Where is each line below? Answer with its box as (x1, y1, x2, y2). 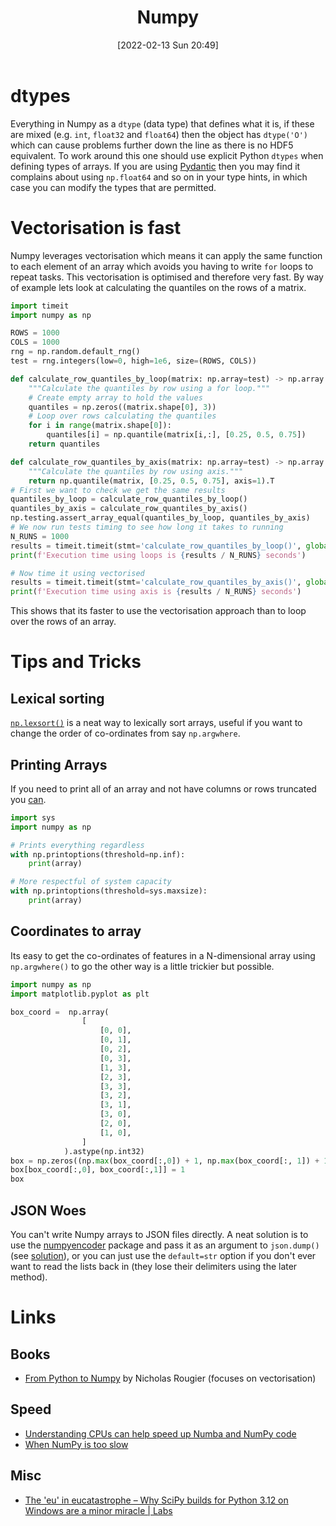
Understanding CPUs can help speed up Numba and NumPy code (24, 1427, 297, 1440)
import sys (10, 812, 56, 823)
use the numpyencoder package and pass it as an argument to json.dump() (10, 1239, 320, 1251)
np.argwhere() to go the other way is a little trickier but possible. (10, 960, 275, 972)
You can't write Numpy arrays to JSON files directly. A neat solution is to (10, 1228, 309, 1240)
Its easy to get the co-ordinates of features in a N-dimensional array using (10, 949, 316, 961)
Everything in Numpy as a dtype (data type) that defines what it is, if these (10, 117, 315, 130)
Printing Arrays (10, 756, 108, 773)
